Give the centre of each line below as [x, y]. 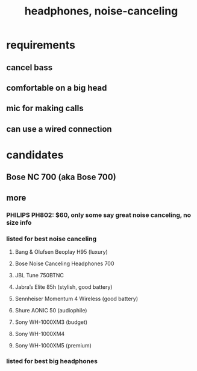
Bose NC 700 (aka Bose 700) [61, 177]
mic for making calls [45, 108]
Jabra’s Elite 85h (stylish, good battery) [64, 287]
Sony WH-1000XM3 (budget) [51, 322]
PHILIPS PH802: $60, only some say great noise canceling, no [99, 215]
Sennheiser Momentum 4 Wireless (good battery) [77, 298]
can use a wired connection [59, 129]
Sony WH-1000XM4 [40, 334]
